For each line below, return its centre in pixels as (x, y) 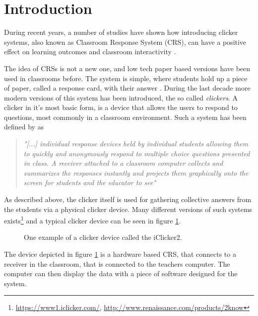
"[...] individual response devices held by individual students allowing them (136, 144)
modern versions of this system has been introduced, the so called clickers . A (121, 97)
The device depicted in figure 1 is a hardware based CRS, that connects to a (120, 254)
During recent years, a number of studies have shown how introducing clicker (121, 32)
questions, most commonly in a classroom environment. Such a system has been (125, 117)
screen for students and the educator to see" (90, 182)
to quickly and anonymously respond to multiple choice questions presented (137, 153)
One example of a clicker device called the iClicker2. (103, 237)
